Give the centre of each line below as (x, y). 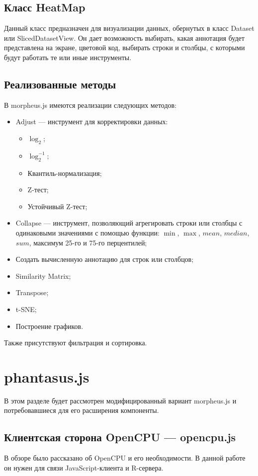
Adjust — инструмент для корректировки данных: (92, 121)
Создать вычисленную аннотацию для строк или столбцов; (105, 259)
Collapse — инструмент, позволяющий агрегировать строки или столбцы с (129, 223)
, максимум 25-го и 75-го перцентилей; (88, 242)
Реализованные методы (60, 84)
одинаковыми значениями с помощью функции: (87, 232)
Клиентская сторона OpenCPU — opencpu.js (120, 437)
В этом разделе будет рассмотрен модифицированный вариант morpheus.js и (120, 400)
